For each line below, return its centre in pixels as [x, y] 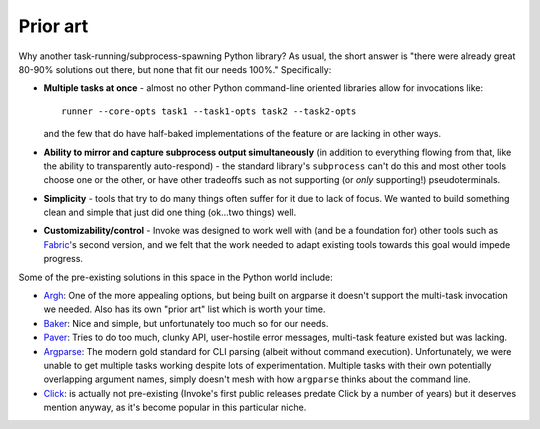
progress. [63, 259]
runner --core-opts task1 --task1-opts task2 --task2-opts [209, 111]
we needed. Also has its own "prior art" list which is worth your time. [184, 309]
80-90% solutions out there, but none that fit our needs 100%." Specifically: [175, 69]
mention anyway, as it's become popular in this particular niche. [175, 407]
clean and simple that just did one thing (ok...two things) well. [170, 212]
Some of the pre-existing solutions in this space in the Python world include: [176, 277]
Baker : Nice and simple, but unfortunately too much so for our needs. [186, 323]
